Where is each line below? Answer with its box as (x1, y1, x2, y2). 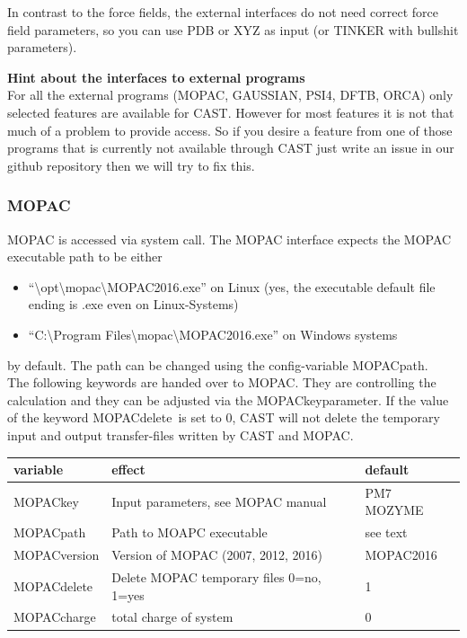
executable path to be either (7, 247, 163, 266)
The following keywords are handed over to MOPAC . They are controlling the (7, 373, 436, 392)
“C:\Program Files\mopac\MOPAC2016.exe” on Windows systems (28, 324, 398, 343)
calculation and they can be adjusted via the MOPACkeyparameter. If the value (7, 390, 449, 409)
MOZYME (365, 501, 424, 519)
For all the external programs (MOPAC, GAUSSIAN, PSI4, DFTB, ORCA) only (7, 85, 454, 104)
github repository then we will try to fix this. (7, 155, 255, 174)
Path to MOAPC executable (111, 523, 268, 542)
